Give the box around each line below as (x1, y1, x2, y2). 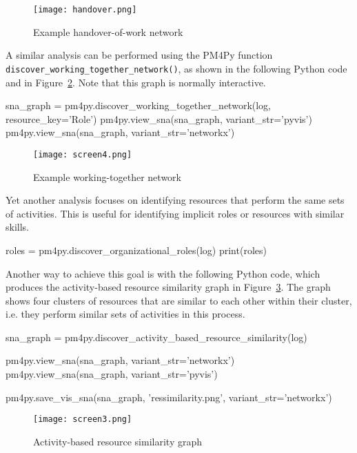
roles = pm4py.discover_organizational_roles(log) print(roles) (6, 242, 267, 257)
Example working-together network (33, 169, 181, 184)
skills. (6, 220, 29, 234)
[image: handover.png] (33, 5, 137, 15)
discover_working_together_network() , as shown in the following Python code (6, 61, 347, 75)
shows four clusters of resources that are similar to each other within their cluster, (6, 293, 352, 307)
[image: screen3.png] (33, 414, 132, 425)
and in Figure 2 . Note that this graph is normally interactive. (6, 75, 266, 89)
